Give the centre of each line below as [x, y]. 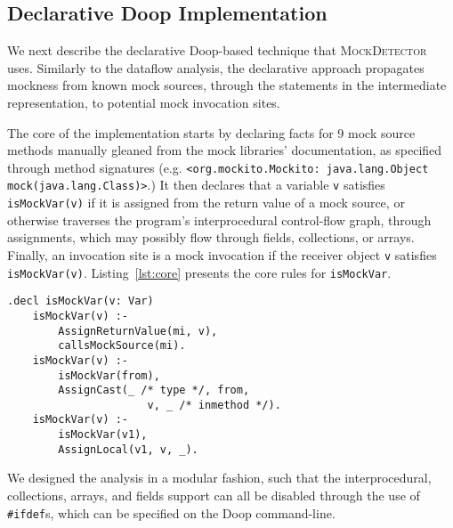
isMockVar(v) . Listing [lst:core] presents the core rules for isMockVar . [199, 272]
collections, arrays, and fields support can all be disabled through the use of [214, 496]
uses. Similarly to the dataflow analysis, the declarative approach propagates [216, 67]
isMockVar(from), [109, 375]
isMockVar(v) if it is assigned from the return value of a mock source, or [206, 203]
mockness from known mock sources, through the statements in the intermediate [227, 85]
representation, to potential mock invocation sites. [144, 102]
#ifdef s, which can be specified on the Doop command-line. [171, 512]
